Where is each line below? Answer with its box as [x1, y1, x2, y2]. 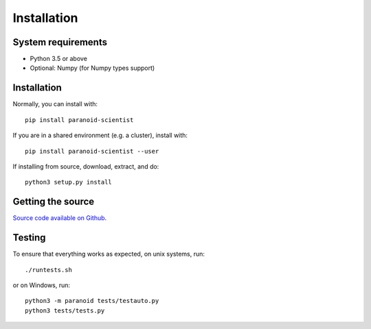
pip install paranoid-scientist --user [25, 147, 159, 155]
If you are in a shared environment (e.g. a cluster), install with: [12, 131, 188, 140]
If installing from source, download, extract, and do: [12, 162, 159, 171]
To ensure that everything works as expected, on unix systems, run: [12, 250, 205, 258]
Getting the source [12, 196, 95, 208]
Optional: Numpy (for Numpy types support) [30, 64, 155, 72]
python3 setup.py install [25, 178, 113, 186]
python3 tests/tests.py [25, 306, 105, 315]
